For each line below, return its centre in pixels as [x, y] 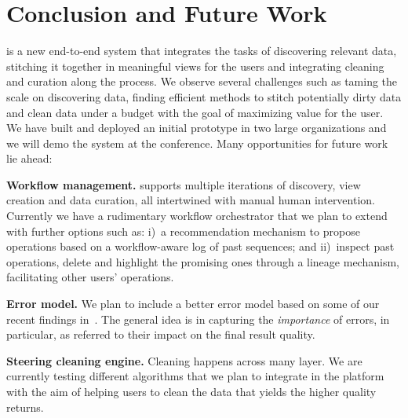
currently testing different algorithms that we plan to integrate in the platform [195, 376]
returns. [25, 407]
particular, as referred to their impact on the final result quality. [161, 334]
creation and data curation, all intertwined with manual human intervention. [191, 200]
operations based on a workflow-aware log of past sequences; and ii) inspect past [200, 246]
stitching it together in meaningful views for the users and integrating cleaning [195, 66]
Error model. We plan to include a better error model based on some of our [193, 304]
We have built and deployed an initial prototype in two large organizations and [197, 128]
